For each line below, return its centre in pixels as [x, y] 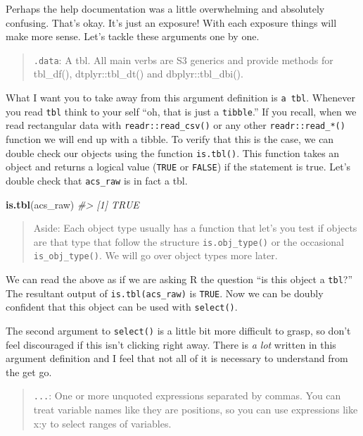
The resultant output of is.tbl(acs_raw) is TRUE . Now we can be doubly [165, 293]
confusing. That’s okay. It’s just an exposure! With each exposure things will [171, 22]
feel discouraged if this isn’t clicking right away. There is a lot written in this [171, 344]
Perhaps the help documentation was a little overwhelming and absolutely [165, 8]
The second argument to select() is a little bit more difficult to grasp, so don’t [178, 331]
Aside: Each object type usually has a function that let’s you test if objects [195, 228]
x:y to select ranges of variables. [102, 423]
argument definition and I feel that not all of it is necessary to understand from [177, 358]
